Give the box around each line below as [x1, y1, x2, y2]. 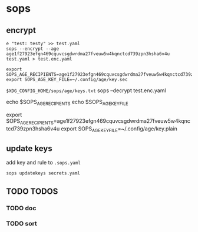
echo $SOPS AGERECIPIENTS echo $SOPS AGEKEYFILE [6, 99, 128, 107]
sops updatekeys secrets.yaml [6, 170, 81, 176]
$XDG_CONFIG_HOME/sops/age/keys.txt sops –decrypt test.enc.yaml [6, 87, 166, 94]
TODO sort [6, 220, 37, 228]
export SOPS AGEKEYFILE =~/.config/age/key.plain [61, 125, 178, 133]
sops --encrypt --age [6, 46, 60, 52]
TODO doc [6, 204, 37, 212]
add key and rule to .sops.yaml [6, 159, 81, 166]
